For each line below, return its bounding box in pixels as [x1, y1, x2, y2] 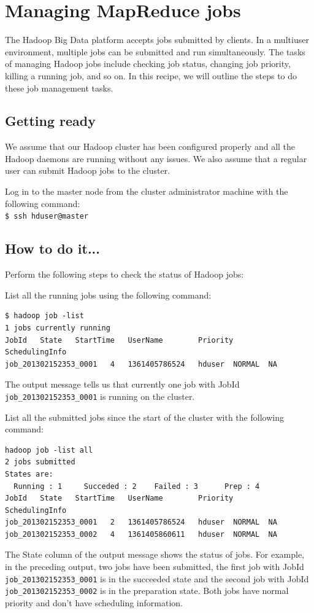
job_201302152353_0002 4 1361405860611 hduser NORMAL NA [5, 529, 277, 539]
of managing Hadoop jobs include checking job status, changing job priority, [5, 57, 291, 70]
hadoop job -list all [5, 445, 93, 455]
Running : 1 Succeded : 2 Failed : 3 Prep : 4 [13, 482, 260, 491]
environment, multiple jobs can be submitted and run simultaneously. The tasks [5, 45, 305, 58]
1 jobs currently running [5, 323, 110, 332]
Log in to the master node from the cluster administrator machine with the [5, 185, 288, 198]
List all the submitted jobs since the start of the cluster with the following [5, 410, 284, 423]
